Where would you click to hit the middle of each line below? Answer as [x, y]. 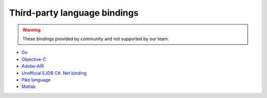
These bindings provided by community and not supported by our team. [96, 39]
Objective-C [34, 59]
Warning [31, 30]
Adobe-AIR [33, 66]
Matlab [28, 87]
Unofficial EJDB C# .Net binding [54, 73]
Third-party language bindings [74, 13]
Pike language [36, 80]
